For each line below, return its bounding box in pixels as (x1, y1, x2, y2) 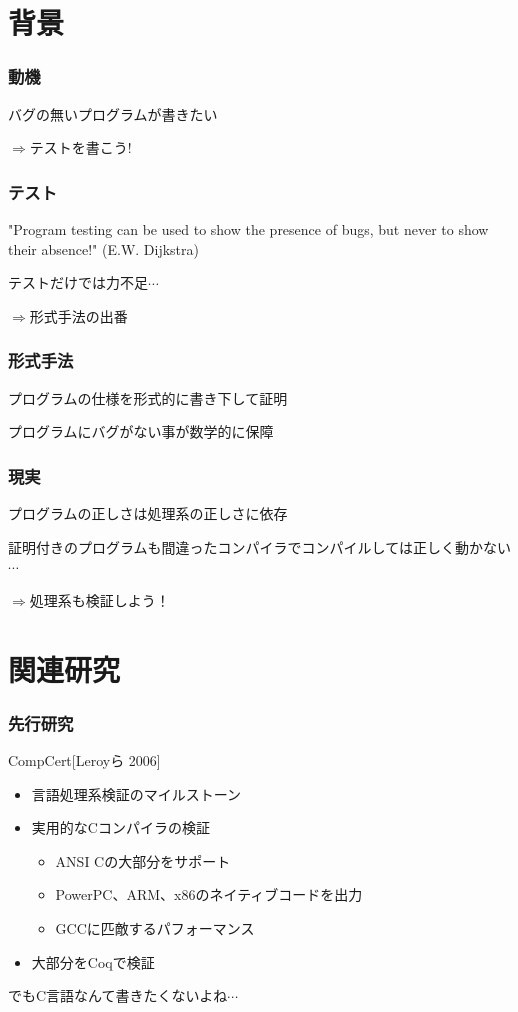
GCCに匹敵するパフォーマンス (55, 917, 255, 938)
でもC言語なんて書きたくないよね (8, 985, 228, 1006)
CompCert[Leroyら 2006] (8, 749, 161, 770)
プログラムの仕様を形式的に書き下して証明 (8, 387, 288, 408)
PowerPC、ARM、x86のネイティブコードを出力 (55, 884, 363, 905)
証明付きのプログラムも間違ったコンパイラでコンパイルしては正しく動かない (8, 536, 511, 557)
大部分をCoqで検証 (31, 951, 155, 972)
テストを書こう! (29, 137, 132, 158)
